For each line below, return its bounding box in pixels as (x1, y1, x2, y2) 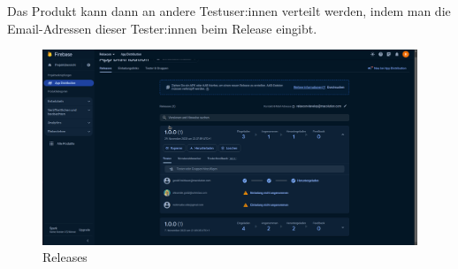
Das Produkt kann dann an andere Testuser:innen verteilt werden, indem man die (7, 2, 451, 19)
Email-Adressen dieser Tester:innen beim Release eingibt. (7, 19, 317, 37)
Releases (42, 248, 88, 266)
